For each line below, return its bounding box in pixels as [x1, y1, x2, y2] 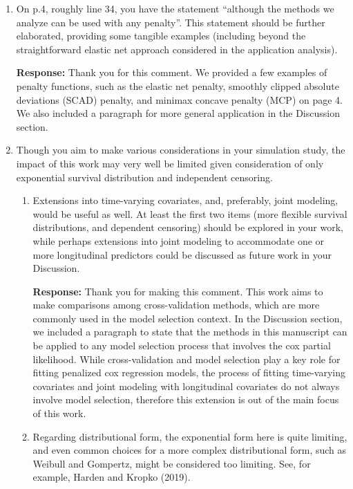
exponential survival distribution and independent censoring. [16, 169, 273, 184]
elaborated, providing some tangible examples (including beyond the [16, 28, 306, 43]
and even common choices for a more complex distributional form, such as [32, 443, 347, 457]
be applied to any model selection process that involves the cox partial [32, 338, 331, 353]
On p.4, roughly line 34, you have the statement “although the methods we [16, 1, 334, 15]
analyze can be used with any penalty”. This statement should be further [16, 15, 325, 29]
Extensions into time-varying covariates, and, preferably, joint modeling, [32, 193, 338, 207]
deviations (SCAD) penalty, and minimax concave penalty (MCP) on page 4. [16, 92, 343, 107]
